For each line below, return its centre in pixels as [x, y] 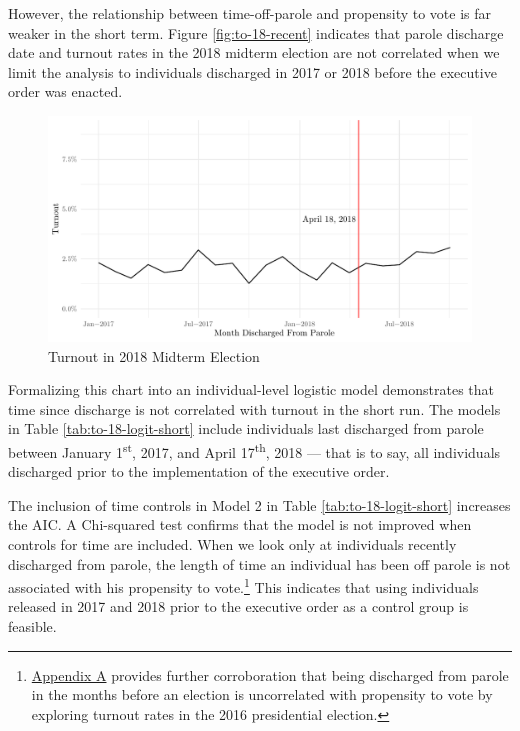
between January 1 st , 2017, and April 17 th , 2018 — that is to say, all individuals [254, 450]
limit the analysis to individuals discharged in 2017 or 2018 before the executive [252, 71]
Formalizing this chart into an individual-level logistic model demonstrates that [251, 389]
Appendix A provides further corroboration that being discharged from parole [270, 674]
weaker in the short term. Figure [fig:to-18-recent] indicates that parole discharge [256, 32]
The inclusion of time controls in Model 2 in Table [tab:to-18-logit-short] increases [259, 504]
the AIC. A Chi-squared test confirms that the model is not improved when [240, 524]
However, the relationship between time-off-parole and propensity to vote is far [250, 13]
